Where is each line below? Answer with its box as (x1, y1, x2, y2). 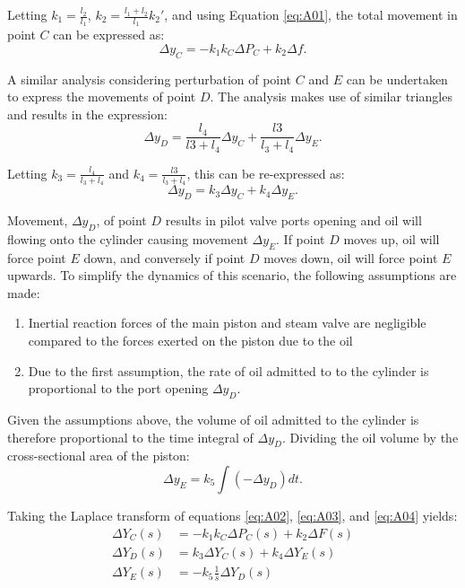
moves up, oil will (343, 229, 440, 248)
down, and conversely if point (83, 248, 245, 267)
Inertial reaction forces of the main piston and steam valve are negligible (28, 313, 426, 332)
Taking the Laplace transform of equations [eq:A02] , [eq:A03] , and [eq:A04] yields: (7, 505, 458, 524)
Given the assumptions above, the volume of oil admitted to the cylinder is (7, 409, 419, 428)
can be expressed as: (53, 25, 165, 44)
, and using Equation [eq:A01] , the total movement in (164, 5, 458, 23)
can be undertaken (346, 69, 448, 88)
